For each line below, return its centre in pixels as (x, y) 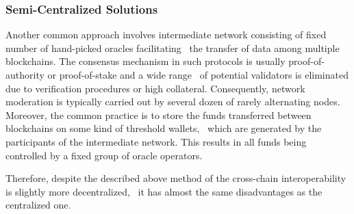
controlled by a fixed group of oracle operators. (104, 155)
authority (25, 75)
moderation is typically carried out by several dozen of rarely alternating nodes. (173, 102)
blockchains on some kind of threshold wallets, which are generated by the (164, 128)
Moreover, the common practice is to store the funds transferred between (159, 115)
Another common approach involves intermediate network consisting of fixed (166, 35)
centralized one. (38, 205)
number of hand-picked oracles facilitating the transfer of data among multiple (173, 48)
